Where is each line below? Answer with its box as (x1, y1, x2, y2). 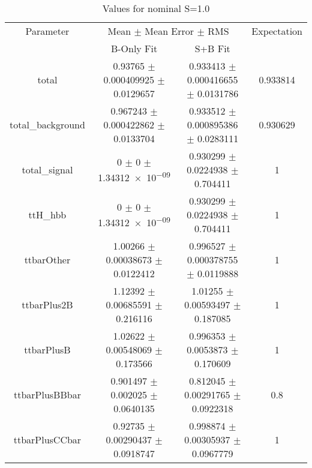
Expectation (251, 24, 302, 38)
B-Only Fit (110, 41, 158, 55)
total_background (10, 118, 85, 131)
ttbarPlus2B (22, 298, 73, 311)
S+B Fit (194, 41, 230, 55)
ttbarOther (24, 253, 71, 266)
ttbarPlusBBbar (13, 388, 81, 401)
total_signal (22, 163, 73, 176)
